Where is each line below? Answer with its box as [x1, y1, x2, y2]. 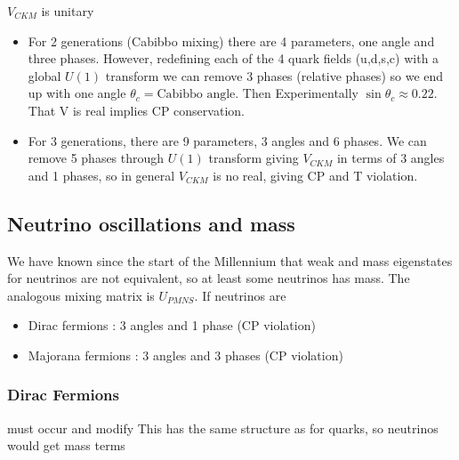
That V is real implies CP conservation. [28, 101, 245, 119]
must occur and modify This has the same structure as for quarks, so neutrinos [7, 418, 439, 437]
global [28, 66, 61, 85]
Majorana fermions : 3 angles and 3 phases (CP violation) [28, 345, 343, 364]
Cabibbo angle [157, 88, 236, 101]
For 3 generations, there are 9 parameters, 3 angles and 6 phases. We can [28, 131, 427, 149]
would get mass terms [7, 436, 125, 455]
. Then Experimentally [235, 84, 359, 102]
